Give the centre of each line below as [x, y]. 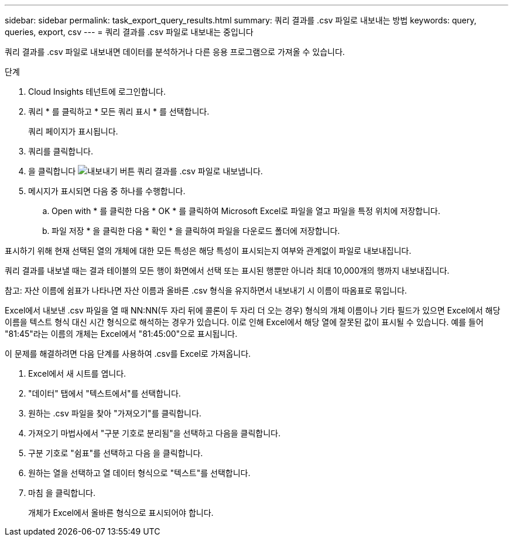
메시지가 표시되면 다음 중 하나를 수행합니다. [107, 191]
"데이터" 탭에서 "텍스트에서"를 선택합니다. [105, 393]
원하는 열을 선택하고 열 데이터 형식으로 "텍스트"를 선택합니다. [139, 473]
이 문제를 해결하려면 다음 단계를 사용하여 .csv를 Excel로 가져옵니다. [128, 354]
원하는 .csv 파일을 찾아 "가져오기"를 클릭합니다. [115, 413]
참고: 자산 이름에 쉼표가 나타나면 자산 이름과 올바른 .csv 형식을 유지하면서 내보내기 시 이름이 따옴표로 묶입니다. [206, 290]
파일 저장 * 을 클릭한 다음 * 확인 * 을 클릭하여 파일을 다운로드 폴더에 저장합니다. [196, 231]
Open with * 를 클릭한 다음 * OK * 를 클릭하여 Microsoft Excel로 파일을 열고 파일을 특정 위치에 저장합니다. [246, 211]
